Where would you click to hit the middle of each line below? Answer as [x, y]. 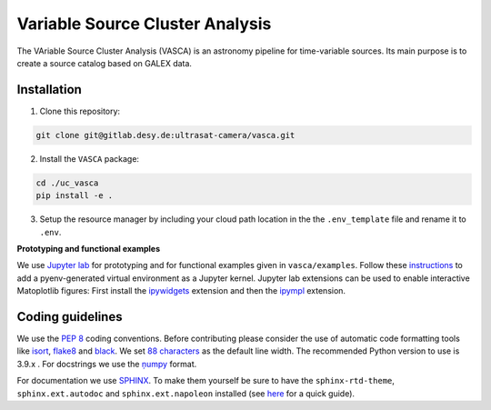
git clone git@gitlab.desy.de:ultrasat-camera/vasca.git [165, 135]
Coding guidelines [70, 317]
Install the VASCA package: [90, 158]
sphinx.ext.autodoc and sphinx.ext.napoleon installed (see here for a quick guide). [185, 393]
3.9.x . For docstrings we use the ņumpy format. [107, 364]
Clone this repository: [80, 111]
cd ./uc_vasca [67, 183]
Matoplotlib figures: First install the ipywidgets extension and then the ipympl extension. [181, 291]
